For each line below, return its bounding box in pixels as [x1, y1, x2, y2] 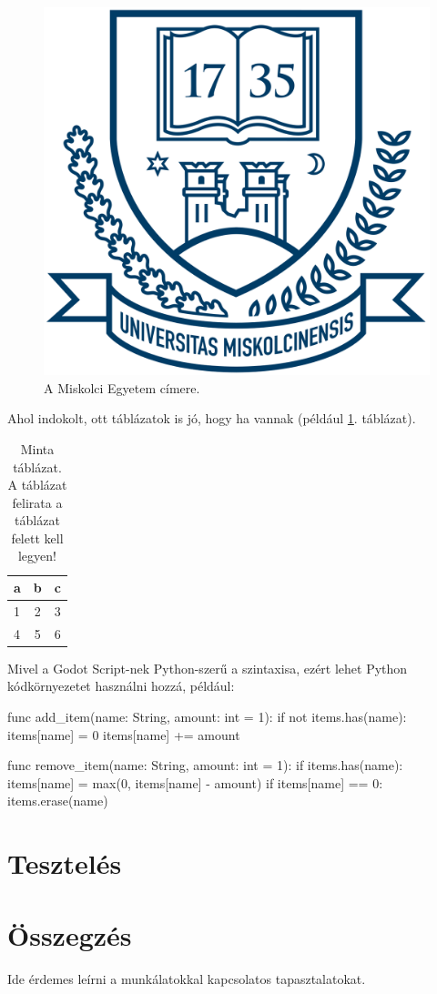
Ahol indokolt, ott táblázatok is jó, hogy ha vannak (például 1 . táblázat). [7, 409, 416, 428]
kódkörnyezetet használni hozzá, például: [7, 676, 235, 695]
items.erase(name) [7, 791, 108, 810]
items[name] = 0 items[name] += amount [7, 725, 240, 744]
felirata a [12, 492, 63, 512]
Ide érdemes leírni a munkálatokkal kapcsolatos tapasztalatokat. [7, 969, 366, 988]
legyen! [17, 546, 56, 565]
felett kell [11, 528, 64, 547]
